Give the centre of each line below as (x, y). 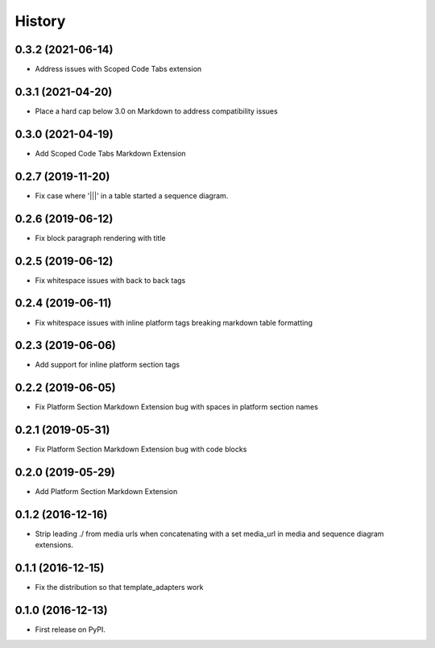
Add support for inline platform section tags (108, 365)
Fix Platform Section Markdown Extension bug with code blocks (141, 449)
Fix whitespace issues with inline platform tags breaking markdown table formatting (174, 322)
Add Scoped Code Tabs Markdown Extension (110, 153)
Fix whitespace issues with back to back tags (110, 280)
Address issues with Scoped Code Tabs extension (118, 69)
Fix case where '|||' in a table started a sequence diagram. (132, 195)
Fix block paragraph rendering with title (100, 238)
